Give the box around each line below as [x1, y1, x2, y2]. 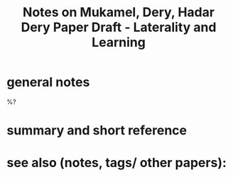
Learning [91, 35, 146, 50]
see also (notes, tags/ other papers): [6, 155, 227, 171]
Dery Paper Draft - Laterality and [21, 19, 217, 35]
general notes [6, 74, 90, 91]
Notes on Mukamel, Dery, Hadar [23, 4, 215, 21]
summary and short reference [6, 122, 188, 139]
